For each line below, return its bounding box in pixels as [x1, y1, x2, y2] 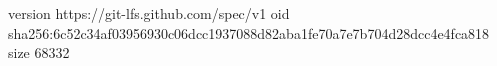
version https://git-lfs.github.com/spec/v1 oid [8, 3, 290, 23]
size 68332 [8, 42, 70, 63]
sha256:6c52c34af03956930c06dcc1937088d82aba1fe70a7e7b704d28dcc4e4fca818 [8, 22, 490, 43]
